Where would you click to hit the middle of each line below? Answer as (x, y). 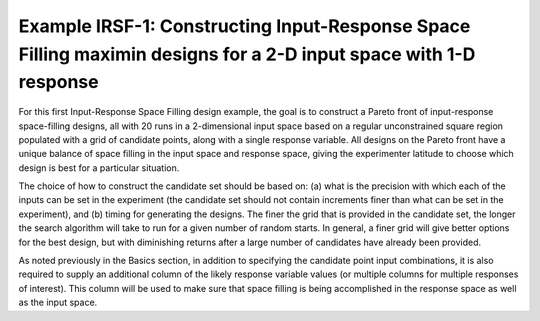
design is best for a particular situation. (99, 167)
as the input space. (58, 302)
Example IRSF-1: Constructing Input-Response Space (244, 26)
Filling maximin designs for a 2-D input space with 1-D (247, 54)
